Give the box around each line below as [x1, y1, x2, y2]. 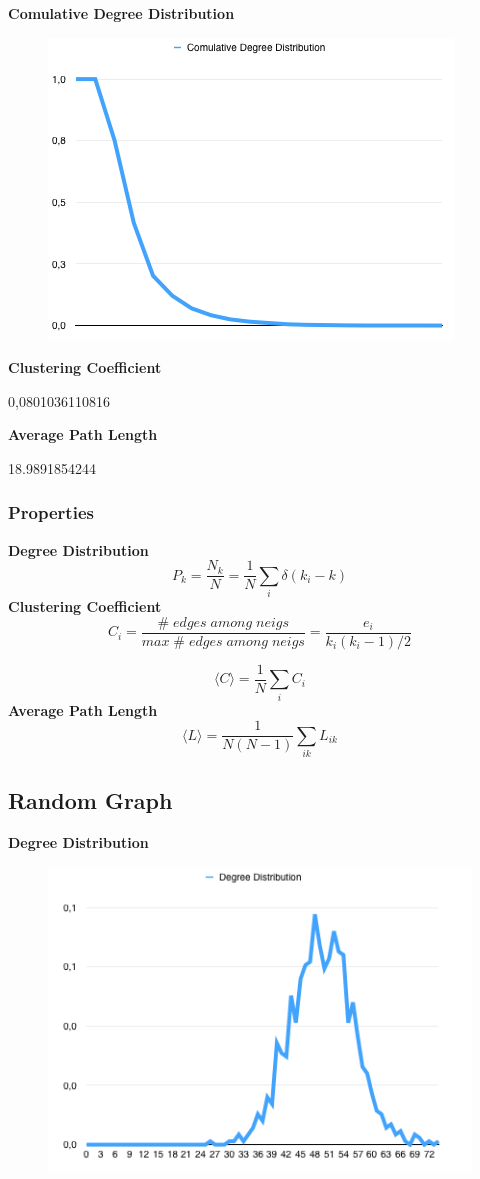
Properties [8, 500, 94, 525]
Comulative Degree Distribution [8, 3, 235, 23]
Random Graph [8, 785, 173, 816]
